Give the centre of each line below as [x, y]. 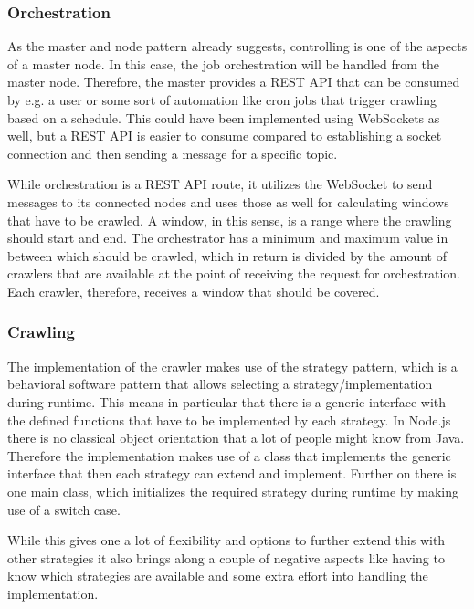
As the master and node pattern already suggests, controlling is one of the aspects [237, 46]
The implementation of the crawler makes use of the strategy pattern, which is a [232, 366]
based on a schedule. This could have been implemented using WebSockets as [224, 117]
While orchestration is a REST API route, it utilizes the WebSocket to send [220, 184]
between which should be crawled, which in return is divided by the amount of [227, 255]
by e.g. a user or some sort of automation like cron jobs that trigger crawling [222, 100]
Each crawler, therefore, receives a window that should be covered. [194, 291]
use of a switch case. [64, 509]
